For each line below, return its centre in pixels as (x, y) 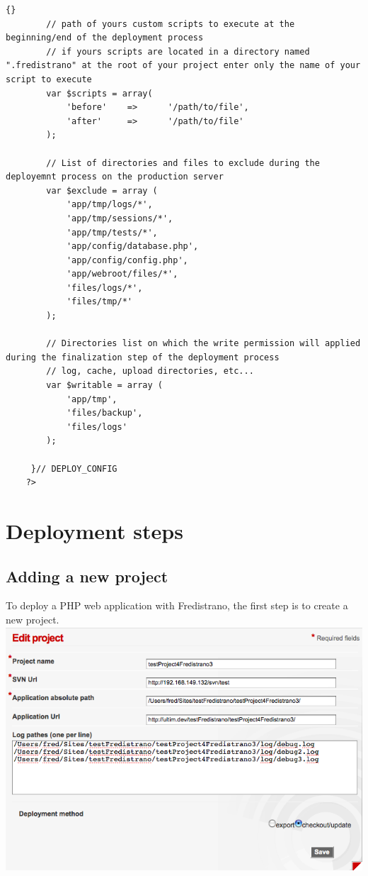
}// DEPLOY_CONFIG (74, 469)
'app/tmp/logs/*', (109, 205)
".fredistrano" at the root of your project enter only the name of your (183, 66)
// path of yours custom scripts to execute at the (171, 24)
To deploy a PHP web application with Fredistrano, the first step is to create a (177, 605)
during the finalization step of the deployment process (143, 357)
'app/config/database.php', (132, 246)
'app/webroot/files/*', (122, 274)
